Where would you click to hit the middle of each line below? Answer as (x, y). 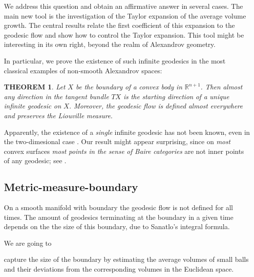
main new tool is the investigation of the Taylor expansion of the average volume (125, 15)
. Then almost (222, 87)
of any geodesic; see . (35, 160)
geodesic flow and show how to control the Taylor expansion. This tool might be (124, 34)
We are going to (28, 243)
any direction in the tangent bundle (56, 96)
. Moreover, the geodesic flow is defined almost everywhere (156, 106)
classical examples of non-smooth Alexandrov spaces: (83, 70)
